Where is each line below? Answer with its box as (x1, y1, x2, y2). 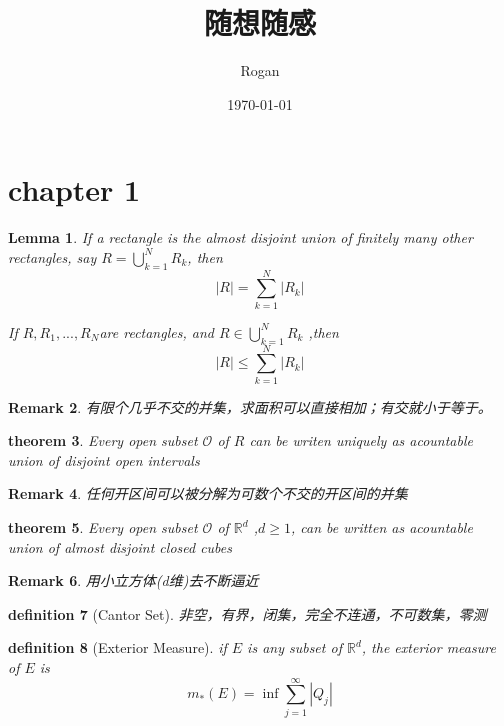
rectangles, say (8, 246, 97, 267)
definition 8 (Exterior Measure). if (8, 637, 227, 658)
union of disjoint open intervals (8, 449, 200, 470)
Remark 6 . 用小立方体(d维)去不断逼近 (8, 570, 259, 591)
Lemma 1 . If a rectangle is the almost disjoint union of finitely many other (8, 227, 473, 248)
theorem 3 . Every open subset (8, 430, 198, 451)
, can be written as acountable (290, 517, 473, 538)
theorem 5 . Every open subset (8, 517, 198, 538)
